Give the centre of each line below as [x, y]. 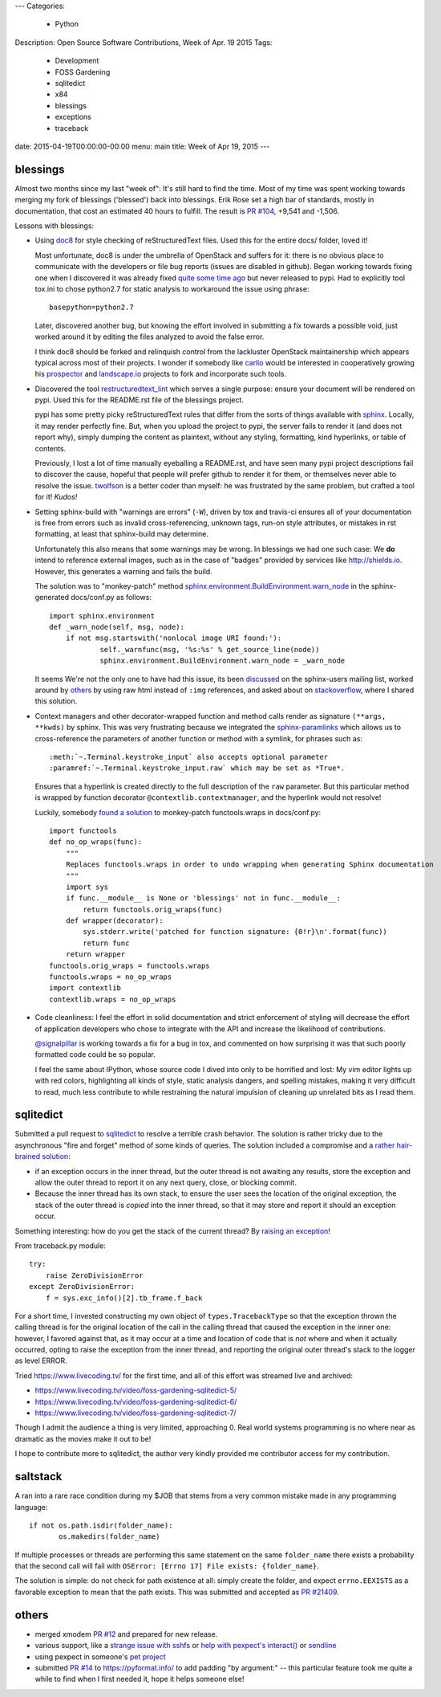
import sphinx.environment [102, 616]
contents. [51, 448]
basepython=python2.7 [91, 308]
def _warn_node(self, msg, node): [117, 627]
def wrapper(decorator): [114, 921]
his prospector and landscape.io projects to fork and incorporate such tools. [160, 374]
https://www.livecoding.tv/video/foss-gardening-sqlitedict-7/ [136, 1413]
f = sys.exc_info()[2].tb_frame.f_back [124, 1298]
